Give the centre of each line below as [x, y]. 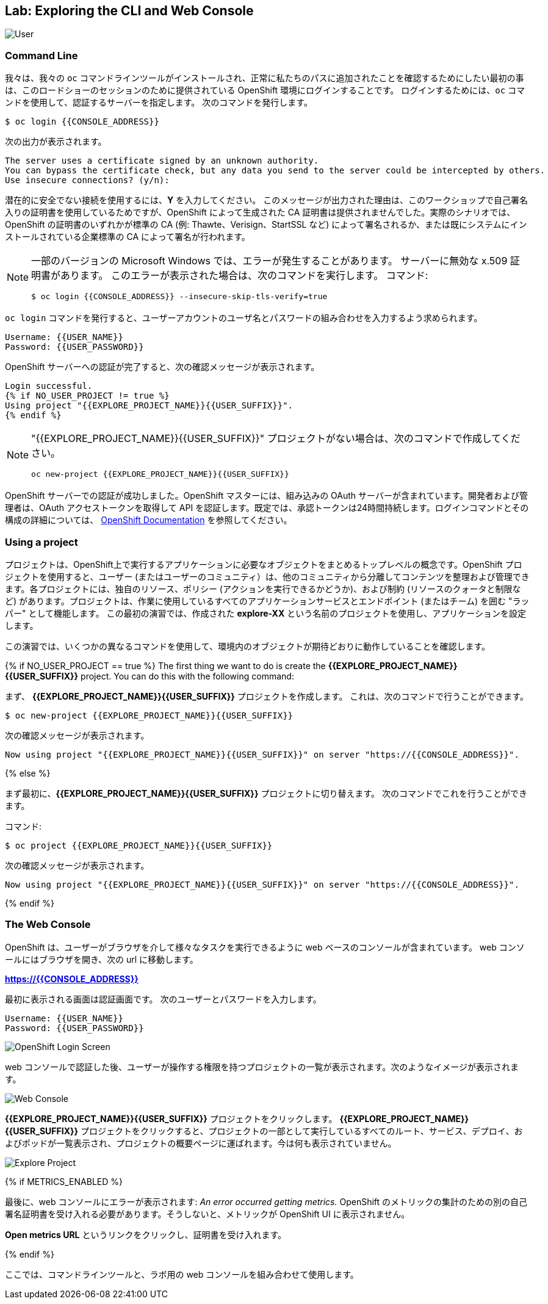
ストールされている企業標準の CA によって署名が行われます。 [128, 237]
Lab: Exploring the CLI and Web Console [129, 11]
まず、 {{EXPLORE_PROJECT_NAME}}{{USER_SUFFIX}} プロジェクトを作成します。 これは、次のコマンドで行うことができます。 [267, 696]
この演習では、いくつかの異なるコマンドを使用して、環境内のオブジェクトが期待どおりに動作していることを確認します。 [248, 646]
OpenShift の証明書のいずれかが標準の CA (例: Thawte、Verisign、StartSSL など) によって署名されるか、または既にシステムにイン [266, 225]
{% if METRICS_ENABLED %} [64, 1181]
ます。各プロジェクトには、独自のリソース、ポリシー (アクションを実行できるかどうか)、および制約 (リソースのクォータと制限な [263, 589]
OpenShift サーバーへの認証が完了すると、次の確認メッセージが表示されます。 [162, 367]
